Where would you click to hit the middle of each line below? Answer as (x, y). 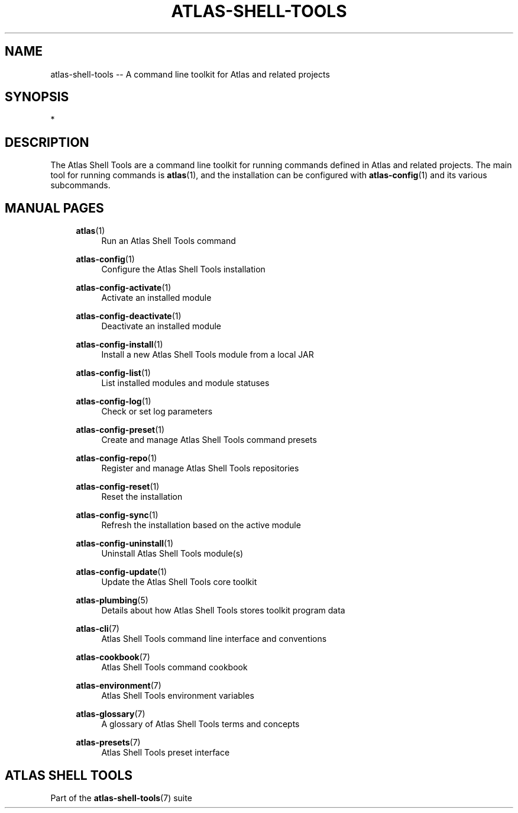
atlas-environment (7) (119, 686)
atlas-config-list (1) (113, 373)
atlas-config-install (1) (119, 345)
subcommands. (80, 185)
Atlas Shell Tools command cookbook (174, 667)
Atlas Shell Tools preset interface (166, 753)
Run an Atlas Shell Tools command (169, 241)
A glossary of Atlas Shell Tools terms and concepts (200, 724)
